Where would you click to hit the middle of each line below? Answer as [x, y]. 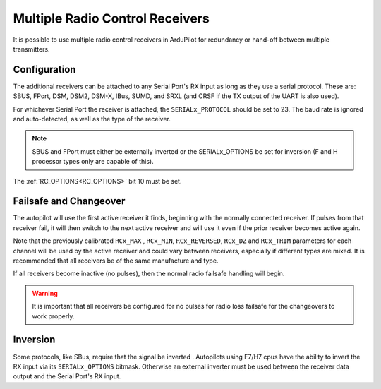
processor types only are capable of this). [93, 162]
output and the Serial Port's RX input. [67, 376]
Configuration [44, 70]
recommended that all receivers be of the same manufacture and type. [116, 261]
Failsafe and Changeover [69, 201]
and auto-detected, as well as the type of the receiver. [92, 119]
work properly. [53, 316]
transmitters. [31, 49]
